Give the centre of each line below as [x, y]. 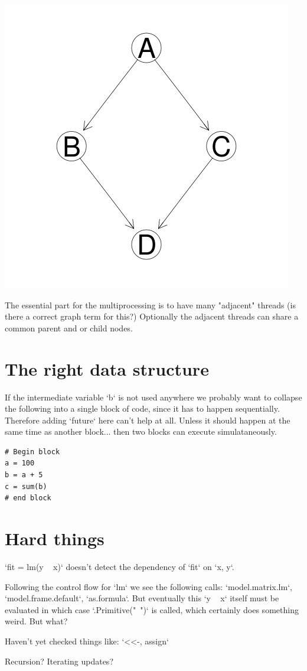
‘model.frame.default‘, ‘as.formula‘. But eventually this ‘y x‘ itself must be [142, 598]
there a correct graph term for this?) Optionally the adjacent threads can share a [152, 316]
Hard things [55, 538]
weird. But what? [36, 621]
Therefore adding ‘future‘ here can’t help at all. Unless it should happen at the [148, 420]
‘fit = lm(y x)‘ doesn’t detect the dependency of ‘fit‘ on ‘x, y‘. [120, 566]
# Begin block [32, 452]
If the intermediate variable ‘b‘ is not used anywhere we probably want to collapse [153, 397]
